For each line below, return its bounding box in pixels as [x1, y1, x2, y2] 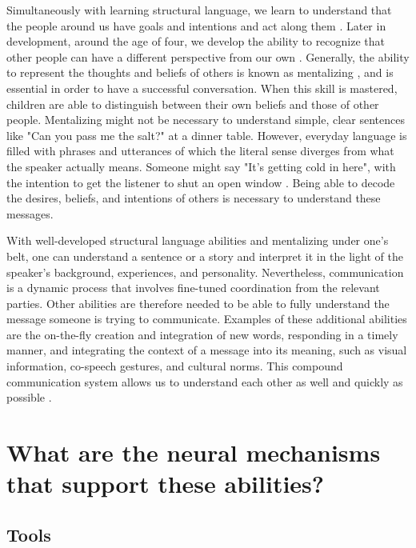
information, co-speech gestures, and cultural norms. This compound [6, 358, 343, 374]
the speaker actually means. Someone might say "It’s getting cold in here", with [6, 158, 396, 174]
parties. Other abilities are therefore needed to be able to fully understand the [6, 294, 390, 311]
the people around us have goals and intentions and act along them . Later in [6, 17, 386, 34]
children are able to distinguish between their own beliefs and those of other [6, 95, 379, 112]
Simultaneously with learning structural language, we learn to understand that [6, 2, 392, 18]
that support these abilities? [6, 467, 325, 500]
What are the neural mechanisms [6, 436, 381, 469]
